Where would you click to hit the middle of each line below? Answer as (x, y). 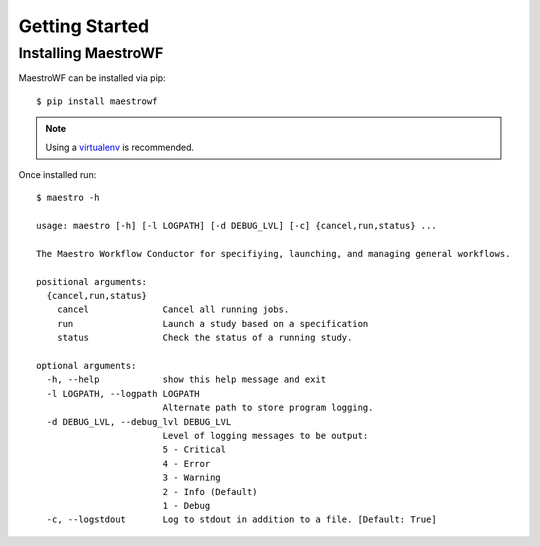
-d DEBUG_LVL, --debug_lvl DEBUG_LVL (139, 421)
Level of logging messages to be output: (265, 435)
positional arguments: (92, 281)
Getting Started (84, 26)
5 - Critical (194, 449)
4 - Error (186, 463)
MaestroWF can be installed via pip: (92, 78)
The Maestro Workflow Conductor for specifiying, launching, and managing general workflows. (273, 253)
